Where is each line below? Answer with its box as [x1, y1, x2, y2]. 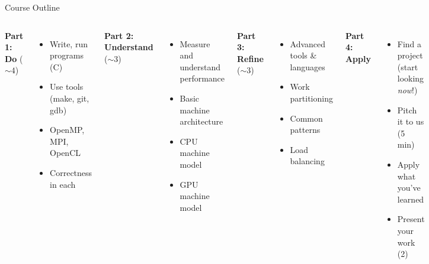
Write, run [50, 37, 88, 50]
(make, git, [50, 92, 89, 104]
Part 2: [104, 29, 134, 41]
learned [397, 193, 424, 205]
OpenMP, [50, 123, 85, 136]
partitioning [290, 92, 333, 104]
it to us [397, 115, 424, 128]
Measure [180, 37, 210, 50]
